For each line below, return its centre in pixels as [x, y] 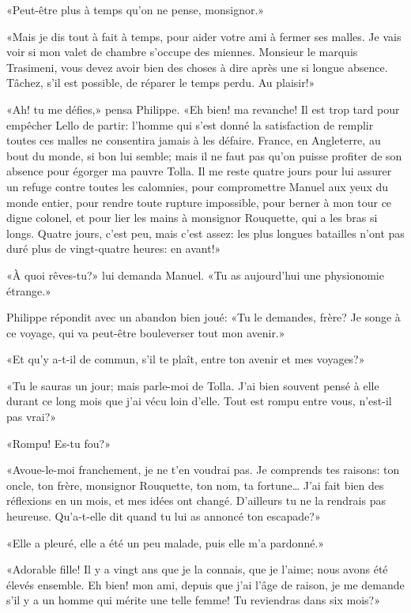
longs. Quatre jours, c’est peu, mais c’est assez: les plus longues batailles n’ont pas [205, 233]
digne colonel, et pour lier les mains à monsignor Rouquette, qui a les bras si [192, 218]
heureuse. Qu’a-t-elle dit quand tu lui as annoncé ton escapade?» [164, 516]
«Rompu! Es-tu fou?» [58, 443]
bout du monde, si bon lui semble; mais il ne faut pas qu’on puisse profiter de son [204, 155]
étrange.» [29, 290]
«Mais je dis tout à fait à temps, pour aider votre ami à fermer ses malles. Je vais [204, 36]
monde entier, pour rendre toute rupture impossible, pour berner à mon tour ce [199, 202]
